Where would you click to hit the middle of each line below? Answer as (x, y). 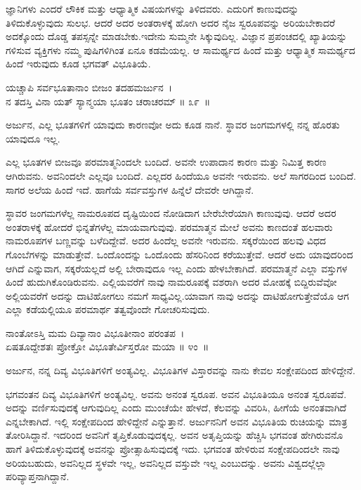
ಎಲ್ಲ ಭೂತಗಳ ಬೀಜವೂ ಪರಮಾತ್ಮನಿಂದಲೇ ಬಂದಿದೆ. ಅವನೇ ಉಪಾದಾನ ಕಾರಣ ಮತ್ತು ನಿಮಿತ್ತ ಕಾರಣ (166, 162)
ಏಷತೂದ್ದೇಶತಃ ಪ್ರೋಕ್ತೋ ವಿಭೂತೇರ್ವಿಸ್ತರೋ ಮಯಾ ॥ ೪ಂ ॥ (107, 346)
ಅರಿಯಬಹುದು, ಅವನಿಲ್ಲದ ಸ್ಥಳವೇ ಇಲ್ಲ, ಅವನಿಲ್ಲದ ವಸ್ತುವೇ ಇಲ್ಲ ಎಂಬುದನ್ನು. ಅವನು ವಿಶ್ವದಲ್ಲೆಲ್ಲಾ (166, 462)
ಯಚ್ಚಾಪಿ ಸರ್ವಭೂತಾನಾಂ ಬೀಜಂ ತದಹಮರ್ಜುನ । (89, 87)
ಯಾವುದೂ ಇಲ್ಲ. (33, 138)
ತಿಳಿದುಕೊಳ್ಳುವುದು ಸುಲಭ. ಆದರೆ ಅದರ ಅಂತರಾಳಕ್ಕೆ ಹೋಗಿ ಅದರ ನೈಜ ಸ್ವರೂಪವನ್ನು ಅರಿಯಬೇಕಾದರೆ (171, 22)
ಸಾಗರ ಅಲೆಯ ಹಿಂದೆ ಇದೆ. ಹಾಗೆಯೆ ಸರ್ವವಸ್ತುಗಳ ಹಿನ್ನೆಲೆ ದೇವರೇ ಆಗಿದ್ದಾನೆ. (130, 189)
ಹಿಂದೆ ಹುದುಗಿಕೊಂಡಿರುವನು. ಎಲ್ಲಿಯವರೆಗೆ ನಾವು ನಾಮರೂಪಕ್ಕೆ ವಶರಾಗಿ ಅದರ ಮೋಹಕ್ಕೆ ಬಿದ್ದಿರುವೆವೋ (171, 282)
